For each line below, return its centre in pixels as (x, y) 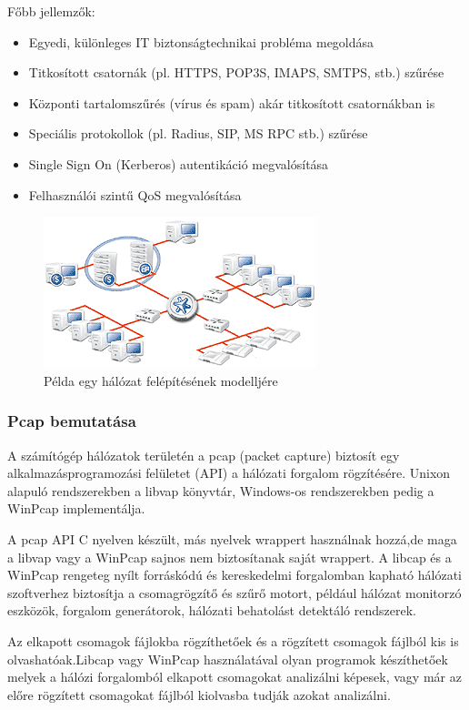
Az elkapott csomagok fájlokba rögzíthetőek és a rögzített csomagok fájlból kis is (233, 640)
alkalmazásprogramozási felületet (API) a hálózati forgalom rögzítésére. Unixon (229, 473)
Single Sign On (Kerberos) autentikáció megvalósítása (179, 163)
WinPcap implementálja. (76, 508)
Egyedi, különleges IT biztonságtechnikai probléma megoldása (201, 41)
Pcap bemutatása (72, 421)
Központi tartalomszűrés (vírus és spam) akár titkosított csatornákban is (232, 102)
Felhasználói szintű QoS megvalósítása (135, 194)
